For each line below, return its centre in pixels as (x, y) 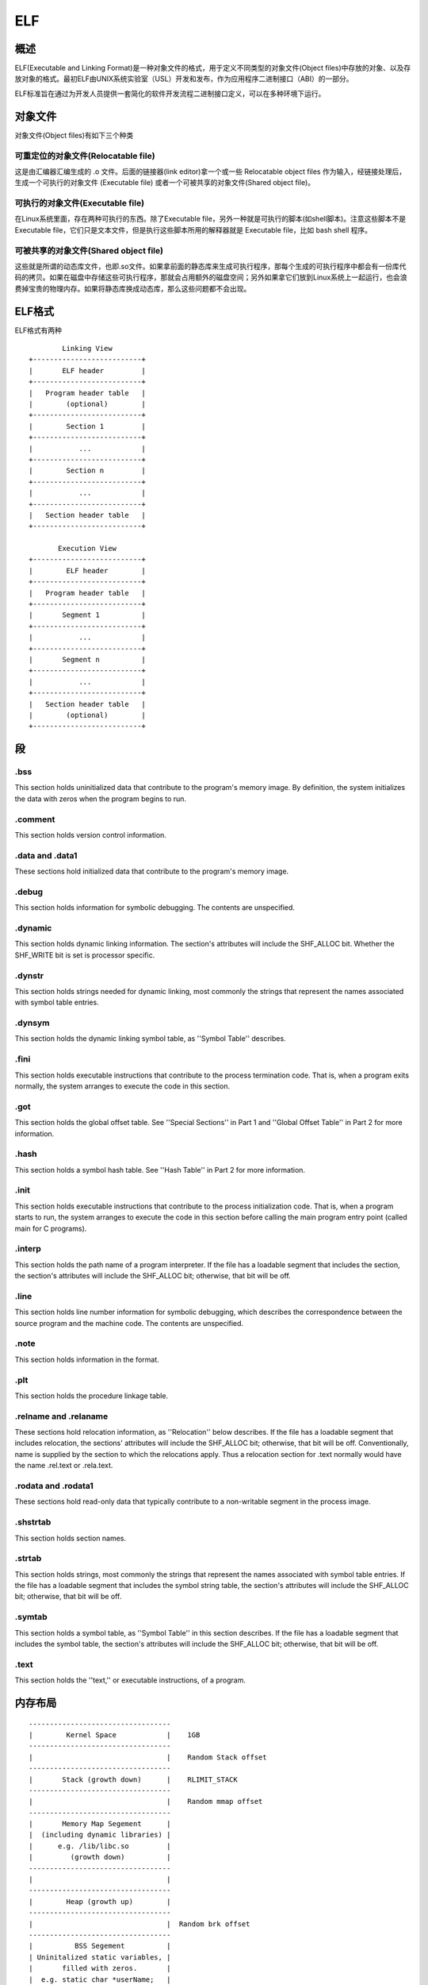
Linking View (87, 349)
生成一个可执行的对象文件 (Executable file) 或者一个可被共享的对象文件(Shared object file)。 (165, 183)
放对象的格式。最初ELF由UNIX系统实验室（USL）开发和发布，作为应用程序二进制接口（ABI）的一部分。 (184, 79)
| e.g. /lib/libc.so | (100, 1846)
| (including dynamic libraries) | (100, 1835)
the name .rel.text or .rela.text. (64, 1466)
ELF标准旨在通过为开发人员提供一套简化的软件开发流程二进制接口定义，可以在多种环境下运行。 (170, 93)
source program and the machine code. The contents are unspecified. (129, 1323)
